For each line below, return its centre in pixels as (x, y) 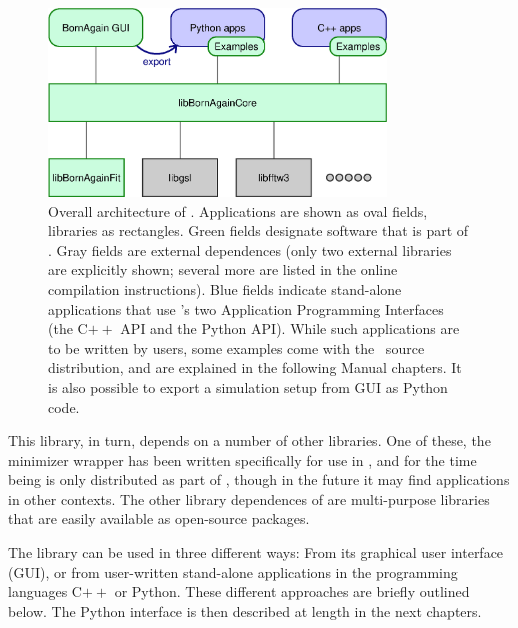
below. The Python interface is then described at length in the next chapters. (245, 610)
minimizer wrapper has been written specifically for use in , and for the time (242, 459)
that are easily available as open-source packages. (159, 518)
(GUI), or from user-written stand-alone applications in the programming (233, 571)
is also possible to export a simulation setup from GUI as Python (248, 386)
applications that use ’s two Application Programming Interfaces (246, 308)
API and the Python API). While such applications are (290, 328)
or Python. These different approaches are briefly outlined (292, 591)
